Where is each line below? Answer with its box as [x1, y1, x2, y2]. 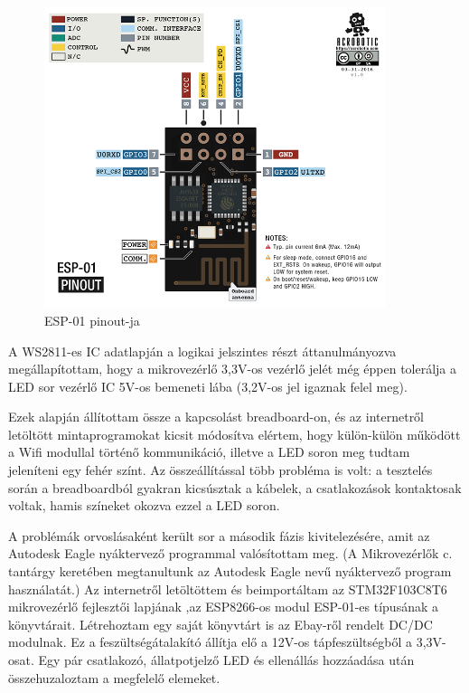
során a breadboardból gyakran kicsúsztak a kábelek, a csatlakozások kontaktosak [8, 478, 462, 497]
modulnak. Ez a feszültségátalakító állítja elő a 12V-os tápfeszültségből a [8, 632, 413, 651]
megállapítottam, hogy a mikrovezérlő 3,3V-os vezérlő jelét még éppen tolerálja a [8, 359, 457, 378]
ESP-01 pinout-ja [44, 310, 140, 329]
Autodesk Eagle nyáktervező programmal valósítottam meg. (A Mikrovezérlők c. [8, 544, 453, 563]
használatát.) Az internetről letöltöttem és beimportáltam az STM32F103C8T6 [8, 579, 447, 598]
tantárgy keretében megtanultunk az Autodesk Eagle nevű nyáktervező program [8, 562, 452, 581]
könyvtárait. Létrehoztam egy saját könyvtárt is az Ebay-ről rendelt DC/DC [8, 614, 433, 633]
